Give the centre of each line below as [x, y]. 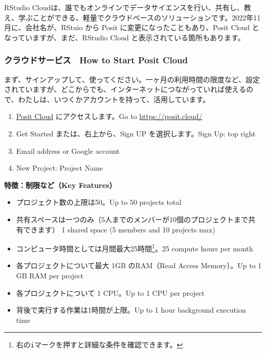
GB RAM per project [50, 275]
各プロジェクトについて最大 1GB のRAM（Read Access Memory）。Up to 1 [139, 265]
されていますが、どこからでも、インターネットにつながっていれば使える [125, 89]
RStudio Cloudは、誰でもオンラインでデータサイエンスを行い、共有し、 [124, 7]
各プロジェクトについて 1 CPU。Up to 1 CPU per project [110, 292]
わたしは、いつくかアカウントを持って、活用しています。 [114, 99]
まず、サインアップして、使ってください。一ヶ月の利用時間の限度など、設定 [132, 79]
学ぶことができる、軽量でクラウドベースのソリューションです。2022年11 [139, 17]
